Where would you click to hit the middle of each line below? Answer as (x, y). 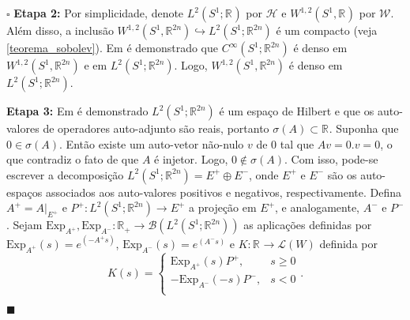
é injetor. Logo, (191, 159)
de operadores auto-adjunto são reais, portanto (156, 128)
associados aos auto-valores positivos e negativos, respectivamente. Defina (223, 192)
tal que (297, 143)
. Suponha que (364, 128)
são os (342, 174)
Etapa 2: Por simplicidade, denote (99, 13)
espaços (24, 192)
